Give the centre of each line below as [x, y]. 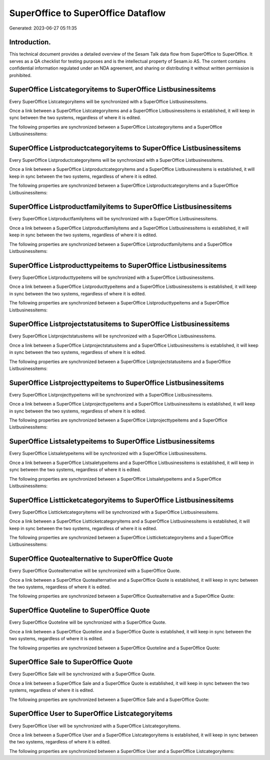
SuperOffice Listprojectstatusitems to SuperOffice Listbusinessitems [119, 324]
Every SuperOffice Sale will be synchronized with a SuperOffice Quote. [82, 674]
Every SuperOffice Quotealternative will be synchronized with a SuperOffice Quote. [95, 571]
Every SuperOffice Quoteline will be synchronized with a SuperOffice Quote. [88, 622]
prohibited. [20, 75]
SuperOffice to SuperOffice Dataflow [87, 13]
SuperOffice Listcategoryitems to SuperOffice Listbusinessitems [112, 89]
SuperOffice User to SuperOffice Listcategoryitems [91, 714]
